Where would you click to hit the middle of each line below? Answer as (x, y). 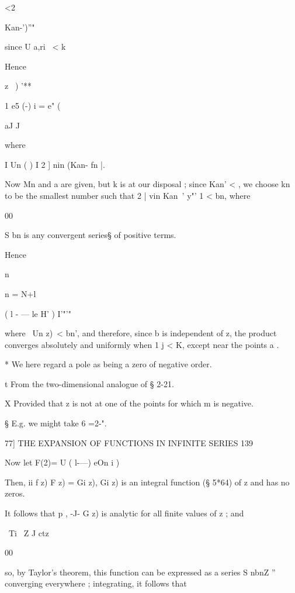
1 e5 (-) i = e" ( (33, 105)
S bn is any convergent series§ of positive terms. (91, 235)
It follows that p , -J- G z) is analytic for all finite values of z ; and (124, 513)
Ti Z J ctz (29, 532)
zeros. (15, 493)
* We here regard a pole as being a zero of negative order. (108, 364)
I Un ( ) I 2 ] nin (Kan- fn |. (55, 164)
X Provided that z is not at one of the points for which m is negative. (129, 403)
